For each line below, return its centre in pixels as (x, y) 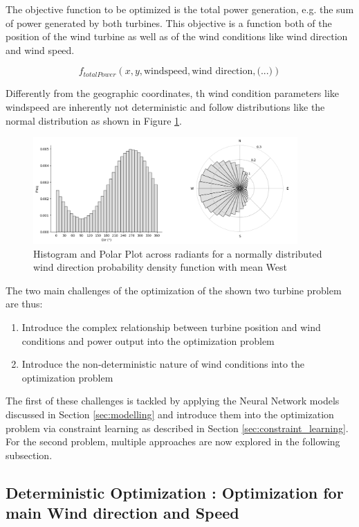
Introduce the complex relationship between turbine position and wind (171, 327)
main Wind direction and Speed (122, 513)
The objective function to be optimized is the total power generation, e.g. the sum (180, 9)
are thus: (24, 304)
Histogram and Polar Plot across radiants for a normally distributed (178, 253)
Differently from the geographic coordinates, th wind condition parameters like (173, 93)
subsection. (29, 455)
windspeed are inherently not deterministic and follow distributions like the (165, 106)
